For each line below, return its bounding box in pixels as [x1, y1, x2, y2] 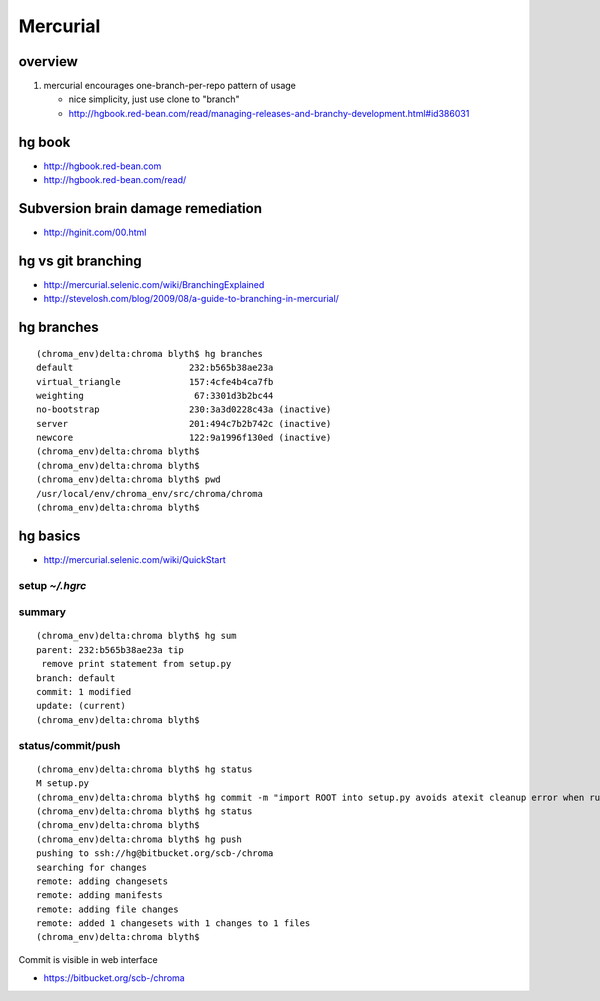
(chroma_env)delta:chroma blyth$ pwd [36, 474, 222, 485]
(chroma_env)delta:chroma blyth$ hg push [36, 833, 242, 845]
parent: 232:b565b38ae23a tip [36, 644, 185, 655]
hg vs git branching [18, 252, 142, 269]
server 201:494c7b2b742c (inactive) [36, 418, 332, 429]
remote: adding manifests [36, 890, 164, 901]
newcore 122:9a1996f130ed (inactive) [36, 432, 332, 444]
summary [18, 605, 67, 619]
